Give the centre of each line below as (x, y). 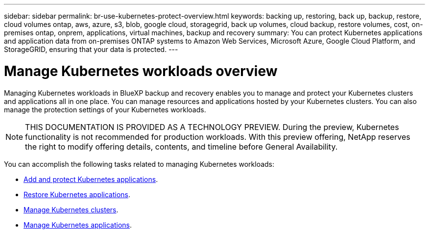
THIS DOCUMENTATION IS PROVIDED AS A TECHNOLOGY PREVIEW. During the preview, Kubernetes (212, 127)
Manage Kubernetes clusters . (71, 209)
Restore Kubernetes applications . (77, 194)
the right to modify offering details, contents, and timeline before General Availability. (181, 146)
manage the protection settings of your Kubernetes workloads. (105, 109)
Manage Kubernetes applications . (78, 225)
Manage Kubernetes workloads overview (141, 71)
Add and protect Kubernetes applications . (91, 179)
